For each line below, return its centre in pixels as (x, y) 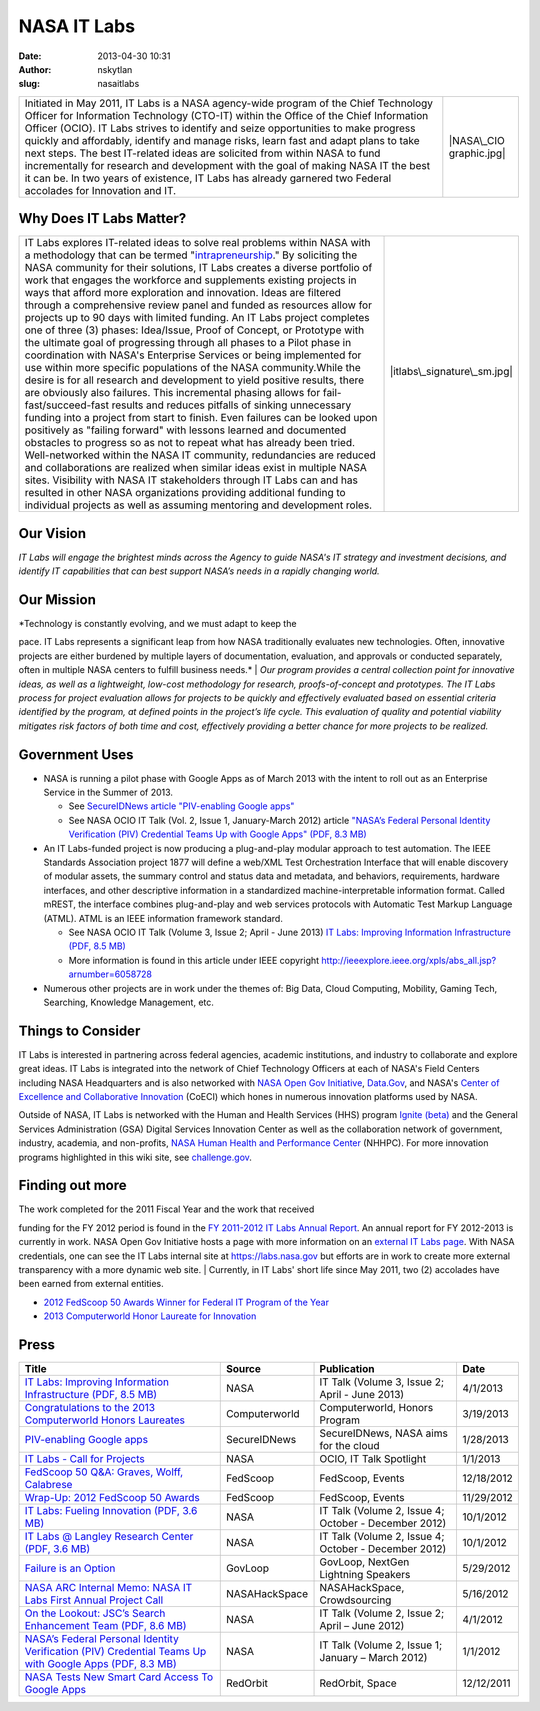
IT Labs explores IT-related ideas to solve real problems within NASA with (197, 243)
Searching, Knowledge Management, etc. (129, 1002)
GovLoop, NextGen (364, 1562)
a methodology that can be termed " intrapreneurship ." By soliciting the (191, 255)
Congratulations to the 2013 (89, 1408)
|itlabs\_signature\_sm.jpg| (451, 372)
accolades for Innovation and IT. (100, 190)
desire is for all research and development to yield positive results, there (194, 380)
